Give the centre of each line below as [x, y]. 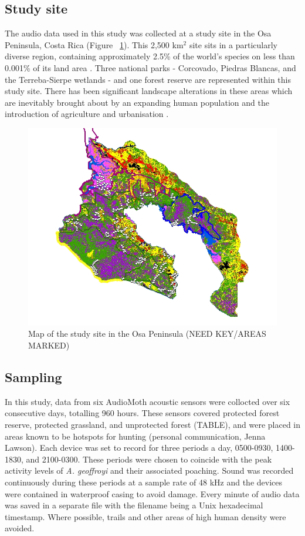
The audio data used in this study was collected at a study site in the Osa [138, 33]
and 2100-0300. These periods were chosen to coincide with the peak [149, 459]
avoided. [20, 528]
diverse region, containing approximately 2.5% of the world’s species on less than [150, 56]
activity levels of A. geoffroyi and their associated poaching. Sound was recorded [149, 470]
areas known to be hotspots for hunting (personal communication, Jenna [135, 436]
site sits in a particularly [233, 44]
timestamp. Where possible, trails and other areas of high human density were [145, 516]
